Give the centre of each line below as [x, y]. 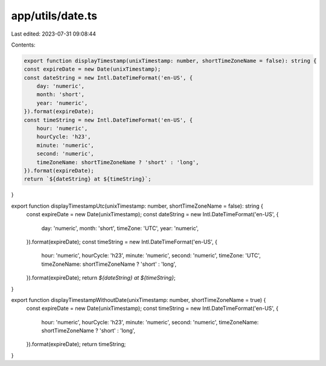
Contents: [23, 45]
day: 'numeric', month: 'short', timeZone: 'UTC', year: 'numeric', [120, 228]
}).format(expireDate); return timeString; [76, 344]
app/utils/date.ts [54, 16]
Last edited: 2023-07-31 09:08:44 [54, 34]
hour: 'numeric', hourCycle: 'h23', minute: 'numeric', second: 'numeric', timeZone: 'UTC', [151, 255]
